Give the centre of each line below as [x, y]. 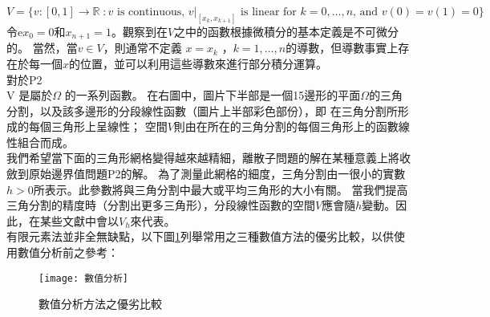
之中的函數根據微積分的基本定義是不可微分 [287, 31]
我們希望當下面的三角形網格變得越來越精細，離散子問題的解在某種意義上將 [203, 158]
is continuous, [151, 12]
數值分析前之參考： [68, 252]
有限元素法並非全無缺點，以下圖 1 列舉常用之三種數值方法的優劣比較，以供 [200, 236]
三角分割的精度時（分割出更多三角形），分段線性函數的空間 [161, 205]
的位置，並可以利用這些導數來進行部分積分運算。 [198, 63]
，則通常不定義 [142, 48]
